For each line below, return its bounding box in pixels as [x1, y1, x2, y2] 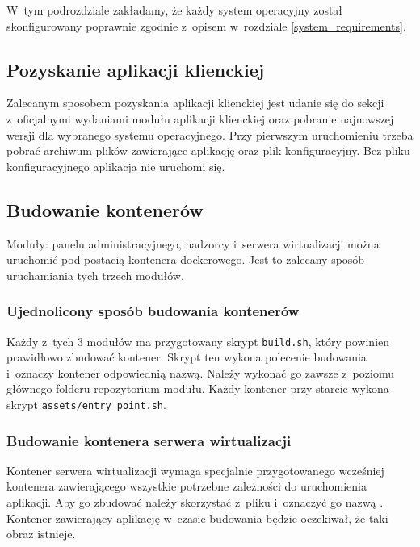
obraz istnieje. [6, 525, 76, 542]
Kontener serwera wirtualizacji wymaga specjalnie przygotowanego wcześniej [6, 461, 384, 478]
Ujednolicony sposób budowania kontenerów [6, 301, 300, 321]
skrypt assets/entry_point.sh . [6, 396, 166, 412]
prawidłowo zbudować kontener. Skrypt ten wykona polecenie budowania [6, 349, 367, 365]
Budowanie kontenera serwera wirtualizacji [6, 430, 292, 450]
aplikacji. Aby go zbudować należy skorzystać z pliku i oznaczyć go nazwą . [6, 494, 384, 511]
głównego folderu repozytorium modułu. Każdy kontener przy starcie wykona [6, 380, 389, 397]
